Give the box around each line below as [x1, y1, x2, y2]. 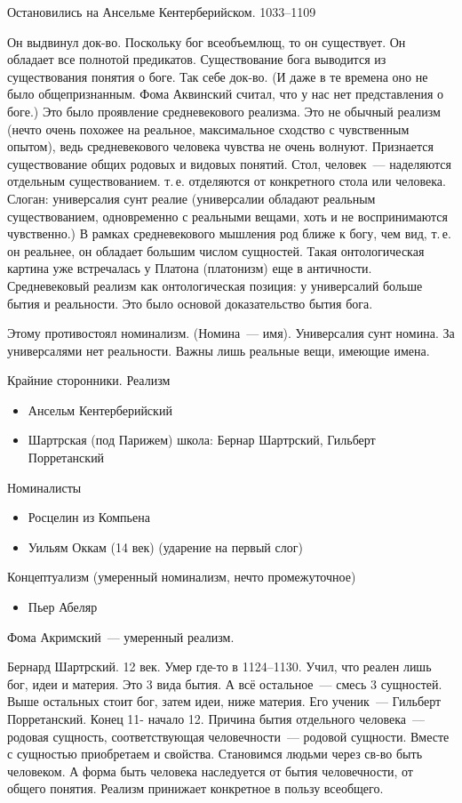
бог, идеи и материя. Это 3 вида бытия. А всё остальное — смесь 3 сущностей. [7, 674, 442, 693]
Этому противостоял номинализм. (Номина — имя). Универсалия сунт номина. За [7, 324, 455, 342]
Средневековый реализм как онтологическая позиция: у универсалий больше [7, 276, 423, 294]
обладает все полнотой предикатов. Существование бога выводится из [7, 50, 386, 68]
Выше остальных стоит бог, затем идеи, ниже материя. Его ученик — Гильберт [7, 692, 442, 711]
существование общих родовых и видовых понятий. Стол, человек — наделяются [7, 154, 451, 173]
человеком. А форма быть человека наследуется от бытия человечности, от [7, 761, 413, 780]
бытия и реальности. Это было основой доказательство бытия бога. [7, 293, 373, 312]
